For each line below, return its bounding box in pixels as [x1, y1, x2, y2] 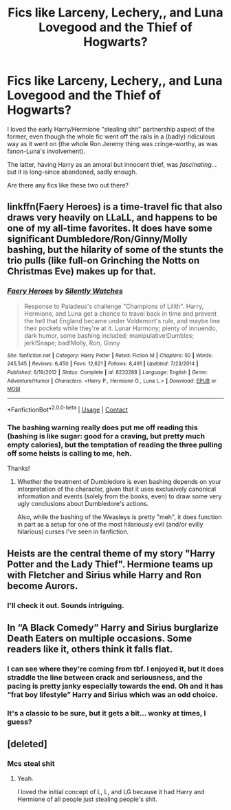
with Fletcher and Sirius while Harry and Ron [7, 569, 201, 580]
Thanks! [7, 464, 30, 473]
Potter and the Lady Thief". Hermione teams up [7, 558, 213, 570]
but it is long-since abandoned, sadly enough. [7, 168, 137, 176]
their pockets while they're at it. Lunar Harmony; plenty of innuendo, [23, 324, 218, 332]
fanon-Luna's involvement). [7, 147, 86, 155]
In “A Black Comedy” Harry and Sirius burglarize [7, 622, 219, 634]
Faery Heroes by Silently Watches [7, 286, 124, 296]
